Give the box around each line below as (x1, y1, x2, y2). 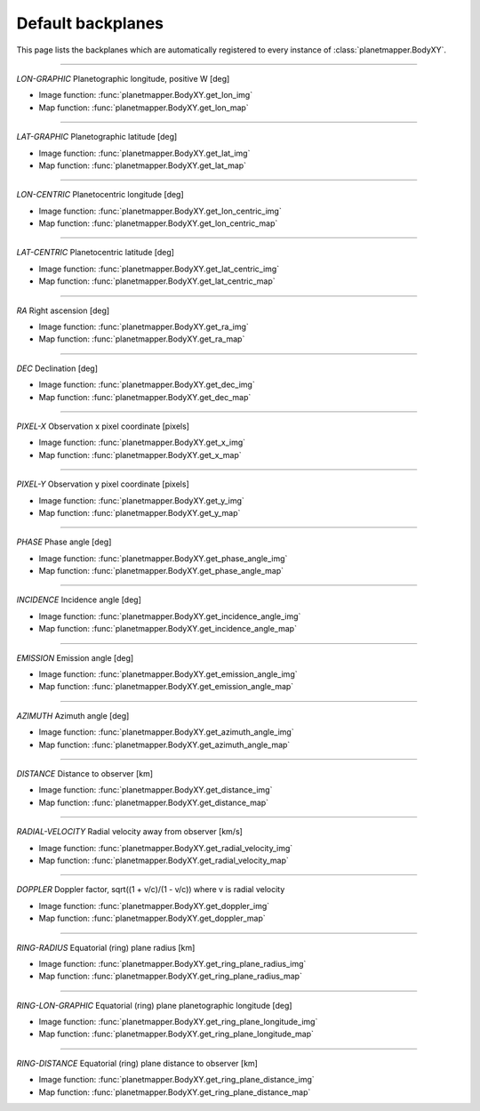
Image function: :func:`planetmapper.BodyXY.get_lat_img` (38, 148, 251, 158)
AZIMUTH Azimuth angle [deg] (16, 710, 130, 721)
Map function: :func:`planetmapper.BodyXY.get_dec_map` (38, 391, 252, 402)
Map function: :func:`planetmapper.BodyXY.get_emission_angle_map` (38, 681, 294, 692)
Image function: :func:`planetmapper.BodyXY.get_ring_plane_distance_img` (38, 1075, 315, 1085)
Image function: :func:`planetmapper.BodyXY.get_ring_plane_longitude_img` (38, 1017, 318, 1027)
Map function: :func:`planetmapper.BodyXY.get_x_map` (38, 449, 242, 460)
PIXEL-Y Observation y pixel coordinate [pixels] (16, 479, 190, 489)
